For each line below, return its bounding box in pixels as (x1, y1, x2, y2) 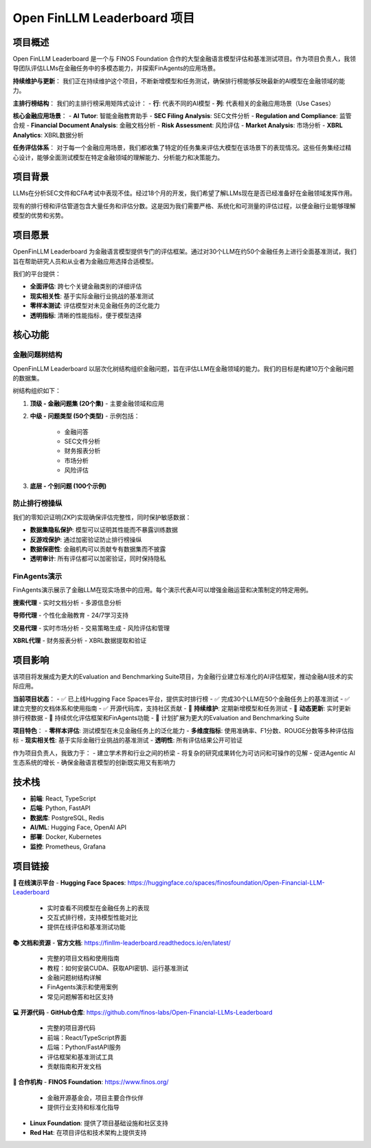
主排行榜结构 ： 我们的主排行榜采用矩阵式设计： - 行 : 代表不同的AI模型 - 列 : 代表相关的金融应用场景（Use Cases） (12, 99, 335, 107)
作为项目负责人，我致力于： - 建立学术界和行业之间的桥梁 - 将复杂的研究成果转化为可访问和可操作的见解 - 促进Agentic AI (12, 749, 355, 757)
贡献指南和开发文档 (47, 1062, 102, 1071)
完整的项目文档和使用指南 (47, 954, 120, 963)
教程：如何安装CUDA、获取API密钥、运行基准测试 (47, 964, 189, 972)
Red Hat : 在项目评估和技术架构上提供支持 (30, 1128, 147, 1136)
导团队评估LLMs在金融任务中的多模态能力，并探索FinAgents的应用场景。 (12, 64, 220, 72)
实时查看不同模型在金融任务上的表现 (47, 903, 150, 912)
